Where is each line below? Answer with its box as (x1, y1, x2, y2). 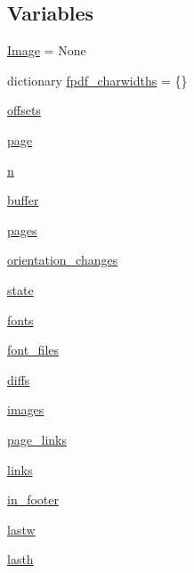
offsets (7, 101, 41, 119)
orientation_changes (7, 250, 118, 269)
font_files (7, 340, 60, 359)
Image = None (7, 41, 86, 60)
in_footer (7, 490, 60, 509)
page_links (7, 430, 67, 448)
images (7, 400, 44, 419)
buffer (7, 191, 39, 209)
